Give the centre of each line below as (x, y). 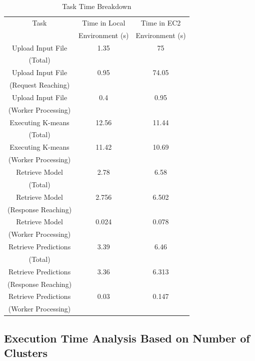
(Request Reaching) (39, 85)
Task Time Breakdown (97, 6)
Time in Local (104, 22)
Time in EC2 (161, 22)
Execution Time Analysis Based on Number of (127, 338)
